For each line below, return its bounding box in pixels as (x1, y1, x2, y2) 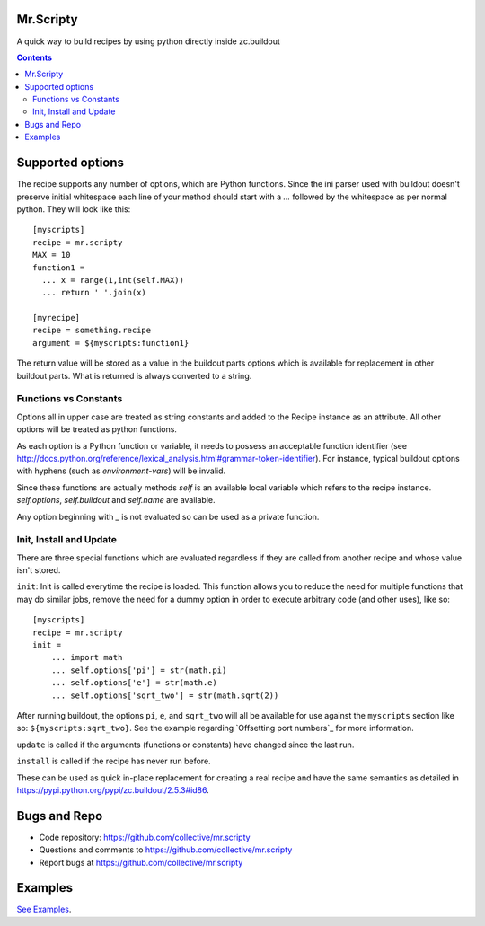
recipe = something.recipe (32, 325, 152, 336)
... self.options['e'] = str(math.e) (50, 678, 217, 688)
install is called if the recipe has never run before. (16, 755, 211, 767)
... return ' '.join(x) (41, 287, 147, 298)
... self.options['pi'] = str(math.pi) (50, 665, 227, 675)
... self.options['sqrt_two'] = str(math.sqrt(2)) (50, 690, 279, 701)
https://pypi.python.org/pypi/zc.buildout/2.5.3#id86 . (16, 784, 210, 795)
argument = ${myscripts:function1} (32, 338, 190, 348)
